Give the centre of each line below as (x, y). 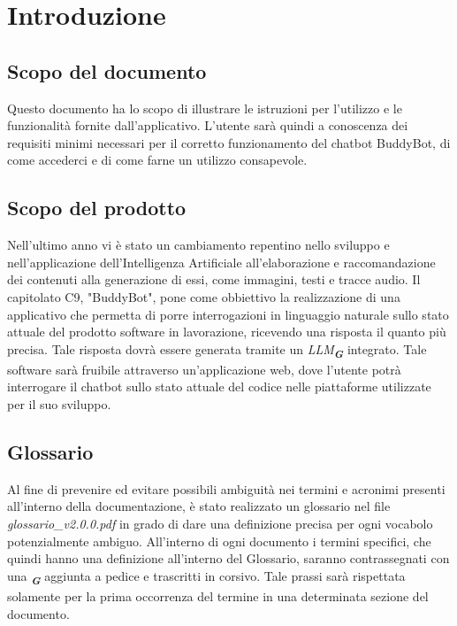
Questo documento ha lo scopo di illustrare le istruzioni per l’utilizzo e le (205, 108)
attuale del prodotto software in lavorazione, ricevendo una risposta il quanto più (227, 332)
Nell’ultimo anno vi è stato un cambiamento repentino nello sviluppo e (198, 245)
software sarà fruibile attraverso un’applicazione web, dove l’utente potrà (204, 369)
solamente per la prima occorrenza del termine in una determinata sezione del (218, 595)
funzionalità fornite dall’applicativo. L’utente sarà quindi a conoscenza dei (208, 125)
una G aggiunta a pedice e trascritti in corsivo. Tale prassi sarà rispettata (206, 577)
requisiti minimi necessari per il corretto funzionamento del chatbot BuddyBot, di (229, 142)
